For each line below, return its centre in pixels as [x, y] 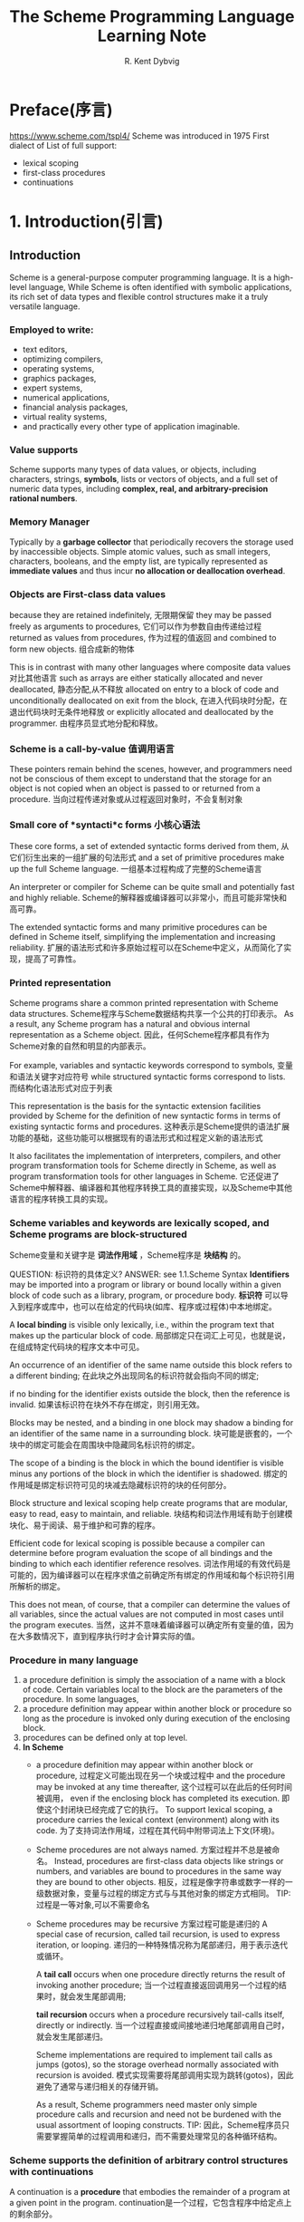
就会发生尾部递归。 [72, 2037]
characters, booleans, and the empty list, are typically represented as [139, 561]
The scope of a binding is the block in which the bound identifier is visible [147, 1463]
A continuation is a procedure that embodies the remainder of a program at [150, 2191]
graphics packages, [59, 378]
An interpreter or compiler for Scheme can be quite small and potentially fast [152, 887]
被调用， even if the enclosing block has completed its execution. [158, 1798]
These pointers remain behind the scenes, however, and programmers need [151, 769]
